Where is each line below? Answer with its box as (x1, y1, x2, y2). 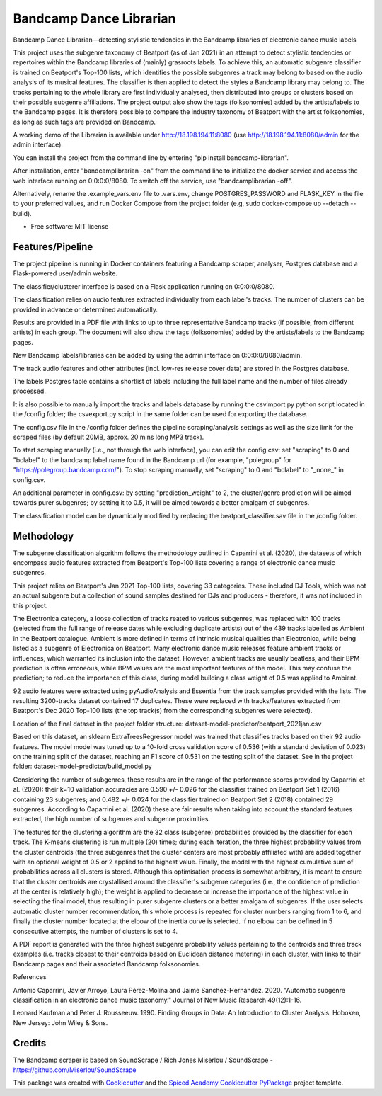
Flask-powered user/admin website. (13, 269, 118, 278)
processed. (13, 387, 46, 396)
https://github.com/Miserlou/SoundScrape (13, 1066, 137, 1074)
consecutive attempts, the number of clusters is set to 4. (13, 927, 178, 935)
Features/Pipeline (13, 241, 93, 253)
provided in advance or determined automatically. (13, 305, 158, 314)
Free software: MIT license (30, 222, 109, 231)
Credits (13, 1037, 47, 1049)
